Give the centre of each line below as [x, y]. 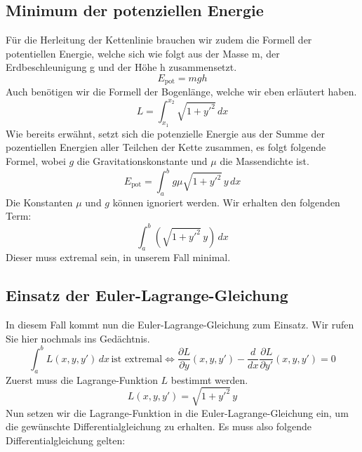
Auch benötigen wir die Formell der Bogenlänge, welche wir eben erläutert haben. [181, 92]
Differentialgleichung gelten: [66, 440]
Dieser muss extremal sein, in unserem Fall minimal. [118, 257]
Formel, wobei [36, 160]
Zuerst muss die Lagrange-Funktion [82, 379]
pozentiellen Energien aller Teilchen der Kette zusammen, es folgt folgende [166, 147]
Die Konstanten [39, 202]
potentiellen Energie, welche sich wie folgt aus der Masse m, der [143, 53]
